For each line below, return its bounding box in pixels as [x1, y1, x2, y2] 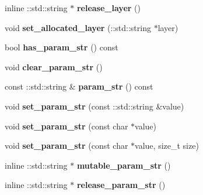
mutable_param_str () [76, 159, 171, 171]
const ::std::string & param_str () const [5, 80, 153, 93]
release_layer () [76, 2, 141, 13]
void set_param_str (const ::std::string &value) [5, 100, 184, 112]
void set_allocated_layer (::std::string [5, 21, 151, 33]
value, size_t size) [135, 139, 199, 152]
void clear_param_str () [5, 60, 103, 73]
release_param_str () [76, 179, 166, 191]
